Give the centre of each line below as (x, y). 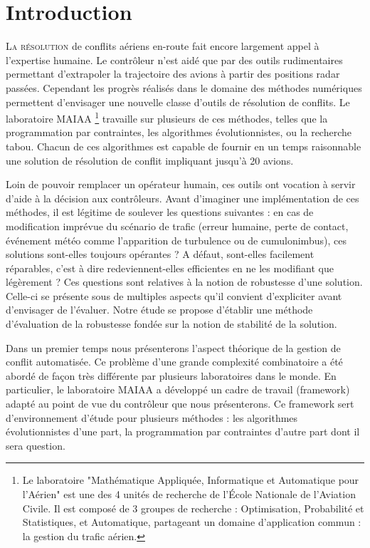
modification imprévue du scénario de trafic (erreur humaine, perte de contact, (177, 226)
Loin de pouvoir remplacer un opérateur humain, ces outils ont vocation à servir (181, 184)
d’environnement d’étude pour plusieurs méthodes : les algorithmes (152, 417)
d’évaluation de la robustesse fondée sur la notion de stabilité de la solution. (171, 324)
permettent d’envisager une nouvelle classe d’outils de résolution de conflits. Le (178, 102)
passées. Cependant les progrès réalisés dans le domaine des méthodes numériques (184, 87)
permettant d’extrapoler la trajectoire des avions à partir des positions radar (173, 74)
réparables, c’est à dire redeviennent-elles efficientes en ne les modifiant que (170, 268)
